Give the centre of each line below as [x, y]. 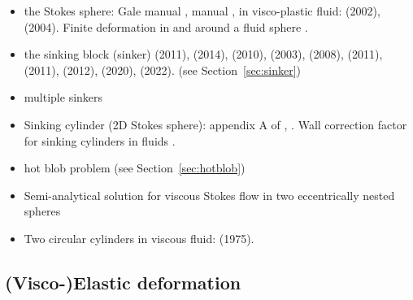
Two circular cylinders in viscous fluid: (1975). [139, 238]
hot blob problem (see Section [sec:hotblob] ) [135, 168]
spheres [42, 211]
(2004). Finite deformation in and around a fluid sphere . [166, 26]
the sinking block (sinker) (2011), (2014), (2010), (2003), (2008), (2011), [203, 54]
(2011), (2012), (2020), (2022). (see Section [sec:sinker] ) [162, 70]
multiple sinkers [63, 97]
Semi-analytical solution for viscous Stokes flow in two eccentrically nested [209, 195]
